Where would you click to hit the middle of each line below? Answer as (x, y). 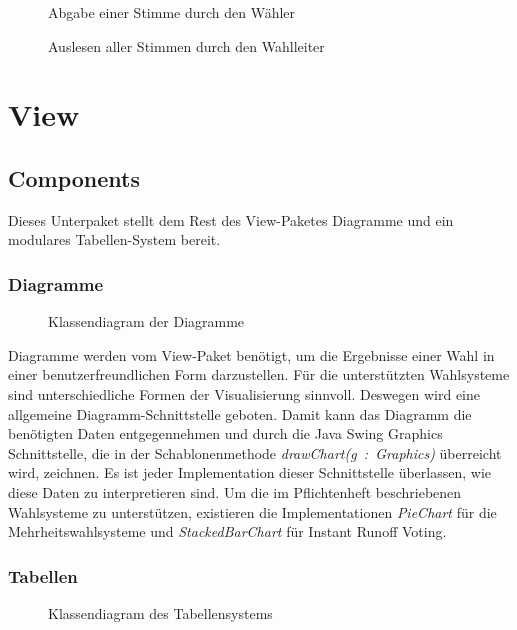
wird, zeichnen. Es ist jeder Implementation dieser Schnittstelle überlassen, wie (250, 472)
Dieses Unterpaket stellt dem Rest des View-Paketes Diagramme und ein (231, 219)
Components (74, 177)
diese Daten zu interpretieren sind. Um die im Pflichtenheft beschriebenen (235, 491)
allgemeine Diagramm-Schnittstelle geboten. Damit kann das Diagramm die (240, 413)
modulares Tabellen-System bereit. (114, 239)
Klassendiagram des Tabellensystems (160, 612)
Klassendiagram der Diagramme (146, 321)
